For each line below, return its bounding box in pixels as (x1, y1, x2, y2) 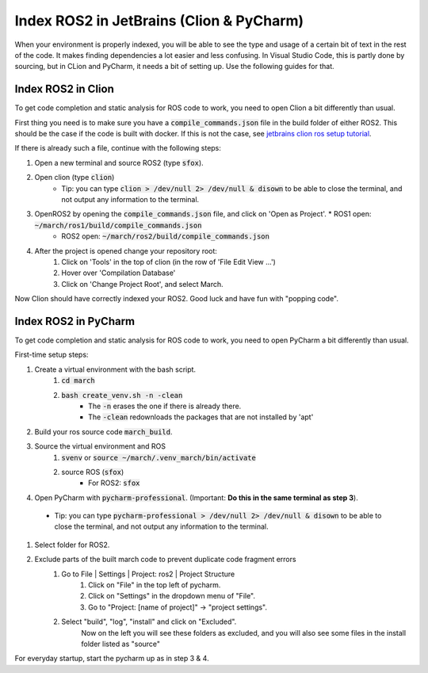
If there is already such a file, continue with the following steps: (14, 143, 222, 153)
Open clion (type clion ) (34, 173, 115, 182)
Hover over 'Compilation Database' (61, 268, 176, 277)
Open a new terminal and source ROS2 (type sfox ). (34, 158, 204, 167)
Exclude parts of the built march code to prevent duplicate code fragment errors (34, 555, 296, 564)
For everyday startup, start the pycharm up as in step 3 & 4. (14, 654, 209, 663)
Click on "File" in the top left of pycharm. (88, 580, 221, 590)
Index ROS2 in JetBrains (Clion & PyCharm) (14, 12, 304, 29)
